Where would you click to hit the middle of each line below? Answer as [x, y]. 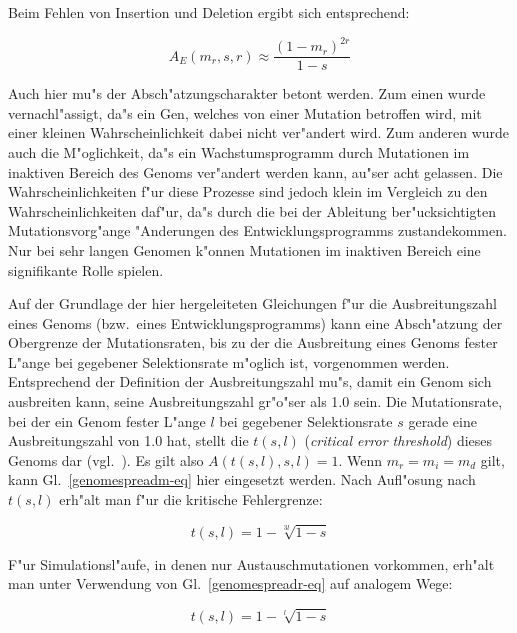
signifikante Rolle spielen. [86, 269]
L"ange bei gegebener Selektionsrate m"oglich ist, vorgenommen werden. [229, 361]
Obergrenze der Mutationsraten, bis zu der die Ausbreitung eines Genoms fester [253, 342]
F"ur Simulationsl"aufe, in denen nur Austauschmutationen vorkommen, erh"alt [251, 563]
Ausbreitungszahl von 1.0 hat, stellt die [128, 440]
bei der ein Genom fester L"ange [107, 420]
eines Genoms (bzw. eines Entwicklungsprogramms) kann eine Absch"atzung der [255, 322]
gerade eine [442, 420]
